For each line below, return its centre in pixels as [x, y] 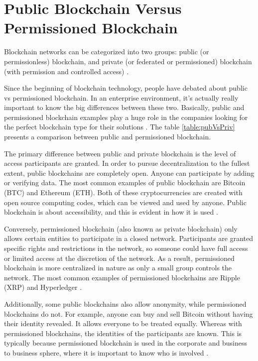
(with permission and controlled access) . [66, 71]
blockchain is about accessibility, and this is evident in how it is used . [111, 212]
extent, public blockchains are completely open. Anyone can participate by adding [129, 173]
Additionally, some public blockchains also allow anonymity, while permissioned [125, 303]
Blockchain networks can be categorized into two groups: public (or [107, 52]
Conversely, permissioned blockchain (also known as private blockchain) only [121, 228]
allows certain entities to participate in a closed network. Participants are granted [129, 238]
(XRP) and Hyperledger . [43, 287]
